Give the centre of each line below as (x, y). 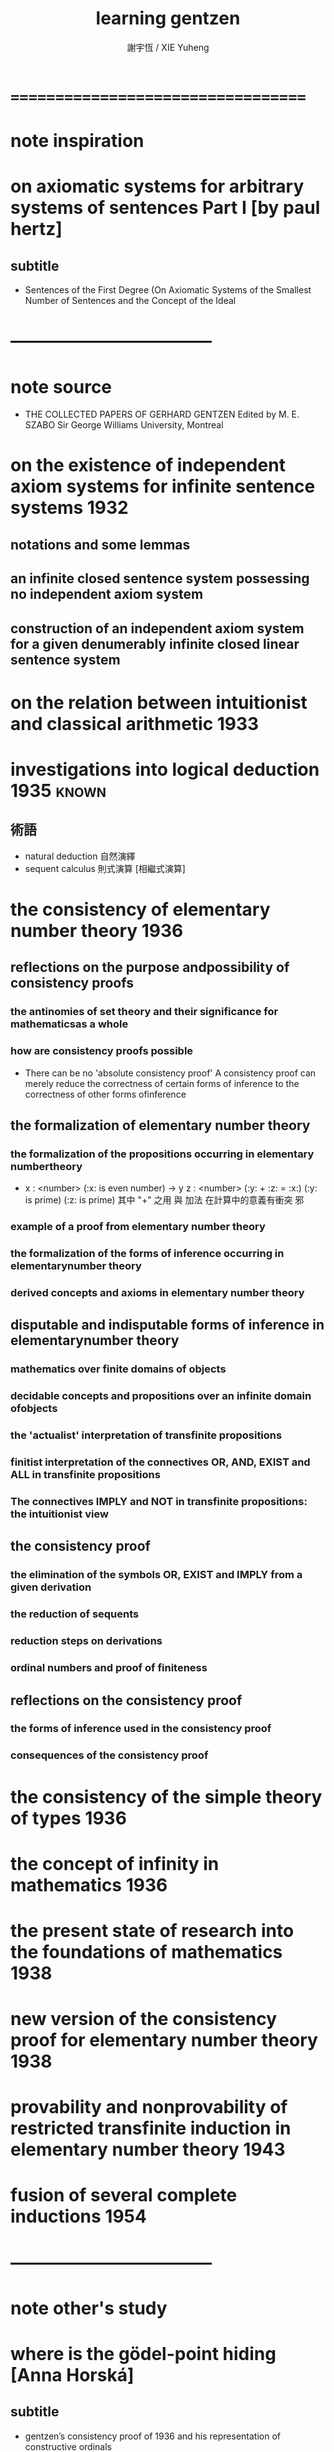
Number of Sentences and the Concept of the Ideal (130, 301)
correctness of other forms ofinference (105, 1094)
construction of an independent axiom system (157, 628)
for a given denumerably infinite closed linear (155, 643)
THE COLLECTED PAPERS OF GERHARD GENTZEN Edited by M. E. (162, 414)
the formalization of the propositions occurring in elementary (162, 1154)
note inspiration (77, 141)
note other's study (89, 2308)
